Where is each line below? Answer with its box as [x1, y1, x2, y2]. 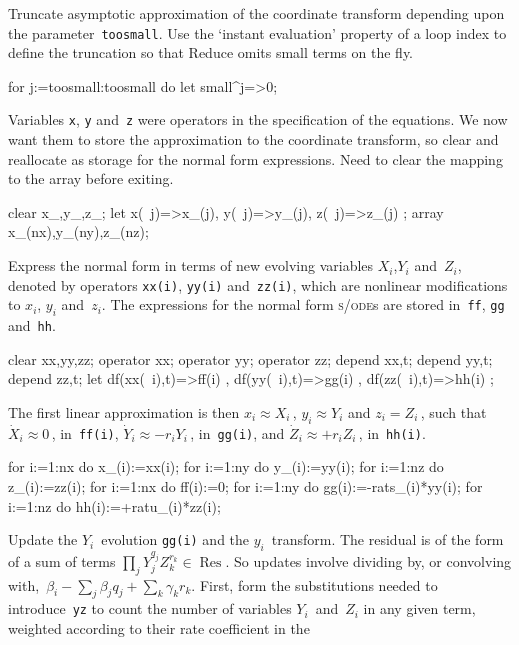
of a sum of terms [8, 550, 116, 571]
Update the [8, 529, 78, 550]
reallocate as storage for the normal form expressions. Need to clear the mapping [8, 148, 503, 169]
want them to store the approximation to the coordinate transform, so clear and [8, 129, 499, 150]
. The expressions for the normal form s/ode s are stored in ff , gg [101, 294, 505, 315]
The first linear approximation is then [8, 401, 240, 422]
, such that [420, 401, 487, 422]
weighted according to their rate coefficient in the [8, 618, 310, 638]
